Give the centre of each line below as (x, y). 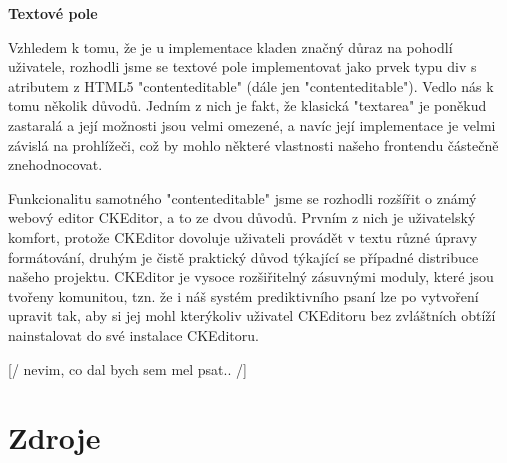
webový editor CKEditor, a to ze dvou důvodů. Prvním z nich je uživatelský (242, 217)
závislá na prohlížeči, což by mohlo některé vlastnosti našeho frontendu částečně (253, 144)
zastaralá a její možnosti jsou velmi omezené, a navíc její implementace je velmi (252, 124)
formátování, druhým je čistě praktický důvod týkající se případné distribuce (243, 256)
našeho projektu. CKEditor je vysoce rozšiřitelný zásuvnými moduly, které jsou (251, 276)
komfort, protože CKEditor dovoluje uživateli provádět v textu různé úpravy (243, 236)
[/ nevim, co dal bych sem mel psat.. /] (127, 368)
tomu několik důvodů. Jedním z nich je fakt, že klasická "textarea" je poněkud (247, 105)
